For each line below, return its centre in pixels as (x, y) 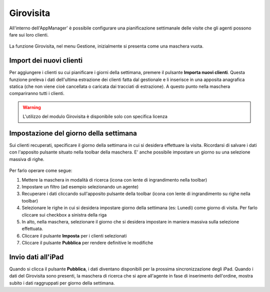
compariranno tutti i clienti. (37, 93)
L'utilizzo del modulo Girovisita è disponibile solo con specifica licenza (95, 116)
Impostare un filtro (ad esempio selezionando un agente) (80, 187)
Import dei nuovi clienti (46, 61)
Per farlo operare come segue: (41, 170)
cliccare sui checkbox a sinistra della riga (64, 214)
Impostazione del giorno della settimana (73, 133)
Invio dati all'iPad (36, 257)
